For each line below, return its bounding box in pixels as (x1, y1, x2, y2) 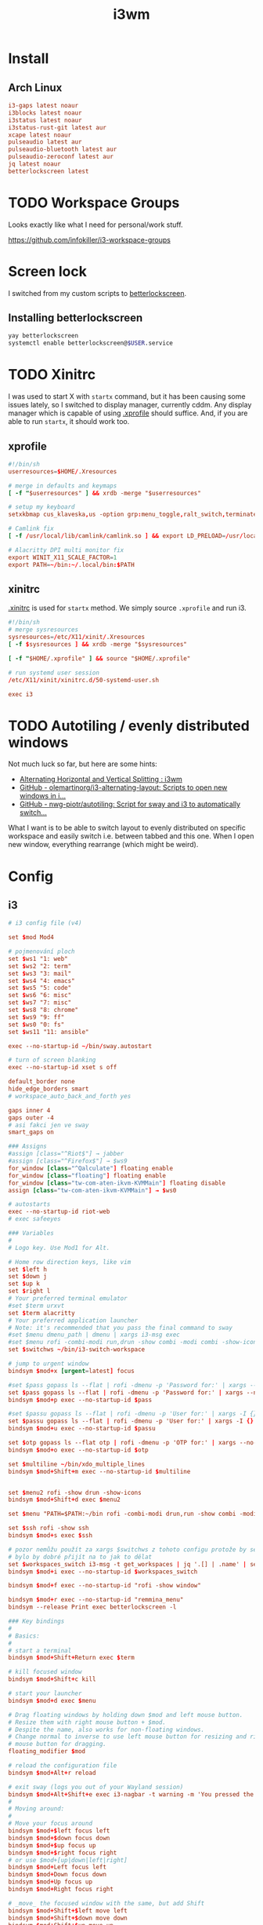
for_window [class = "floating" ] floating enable (8, 1171, 167, 1179)
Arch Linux (8, 81, 63, 94)
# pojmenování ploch (8, 948, 76, 955)
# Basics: (8, 1631, 41, 1640)
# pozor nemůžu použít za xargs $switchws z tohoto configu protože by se (8, 1545, 258, 1554)
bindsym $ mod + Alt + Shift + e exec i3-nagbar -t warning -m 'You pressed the (8, 1790, 254, 1799)
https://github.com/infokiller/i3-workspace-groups (8, 235, 171, 244)
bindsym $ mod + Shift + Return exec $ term (8, 1654, 135, 1662)
